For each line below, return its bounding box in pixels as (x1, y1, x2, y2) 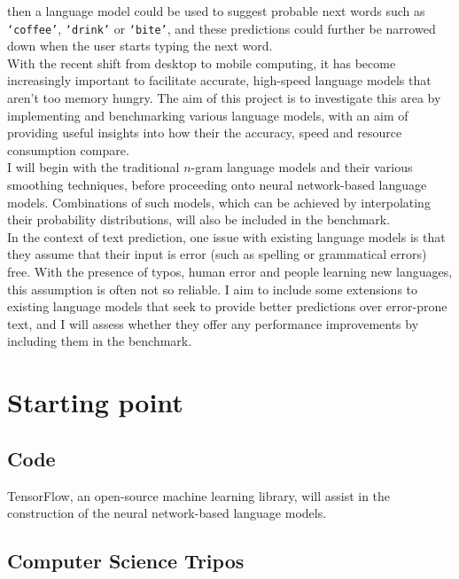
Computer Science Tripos (7, 547, 245, 575)
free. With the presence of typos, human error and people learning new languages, (7, 262, 453, 280)
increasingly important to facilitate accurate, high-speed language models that (7, 71, 432, 90)
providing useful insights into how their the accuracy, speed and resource (7, 123, 402, 142)
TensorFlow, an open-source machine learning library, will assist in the (7, 486, 391, 505)
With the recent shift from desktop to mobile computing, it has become (7, 53, 396, 72)
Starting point (7, 384, 183, 420)
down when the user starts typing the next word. (7, 36, 273, 55)
